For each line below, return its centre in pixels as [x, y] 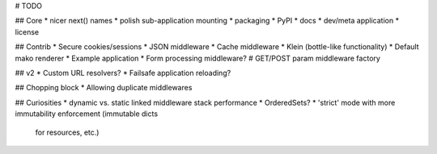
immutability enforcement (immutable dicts [86, 114]
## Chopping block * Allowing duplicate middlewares [104, 88]
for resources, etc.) [67, 132]
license [27, 31]
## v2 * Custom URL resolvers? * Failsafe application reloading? [123, 73]
